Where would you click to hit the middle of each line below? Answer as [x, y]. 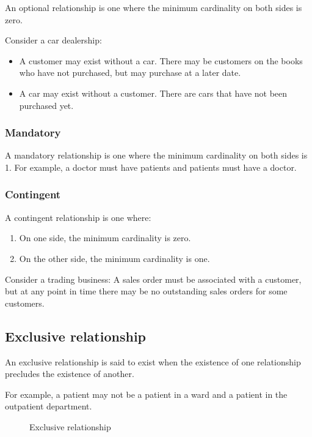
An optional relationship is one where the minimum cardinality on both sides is [154, 7]
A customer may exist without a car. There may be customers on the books [161, 60]
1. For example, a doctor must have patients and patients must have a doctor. [151, 167]
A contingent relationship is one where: [78, 217]
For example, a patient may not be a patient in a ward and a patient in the [146, 394]
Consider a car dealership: [53, 40]
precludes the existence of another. [70, 374]
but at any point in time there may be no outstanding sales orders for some [146, 291]
